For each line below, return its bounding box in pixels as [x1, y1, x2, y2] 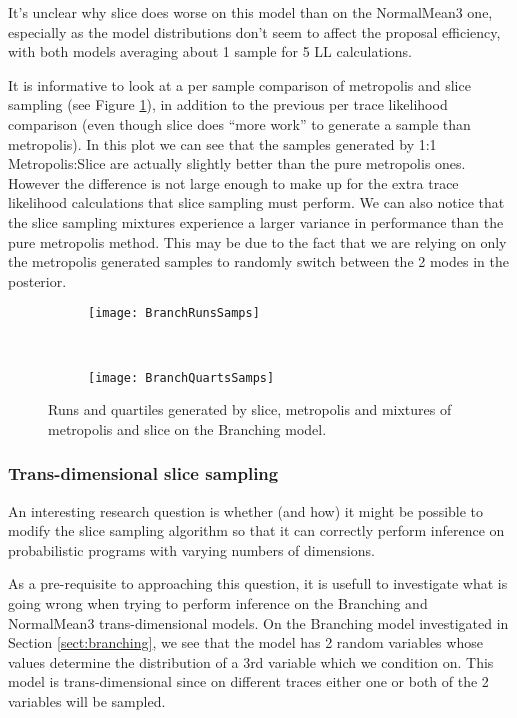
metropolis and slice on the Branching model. [48, 418, 327, 439]
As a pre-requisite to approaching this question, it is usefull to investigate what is [8, 573, 508, 594]
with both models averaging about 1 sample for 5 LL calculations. [8, 41, 412, 62]
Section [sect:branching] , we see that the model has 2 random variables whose [8, 632, 483, 653]
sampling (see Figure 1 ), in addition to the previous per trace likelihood [8, 94, 448, 115]
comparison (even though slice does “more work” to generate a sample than [8, 113, 471, 134]
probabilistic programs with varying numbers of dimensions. [8, 539, 375, 560]
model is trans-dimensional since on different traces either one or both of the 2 [8, 671, 489, 692]
